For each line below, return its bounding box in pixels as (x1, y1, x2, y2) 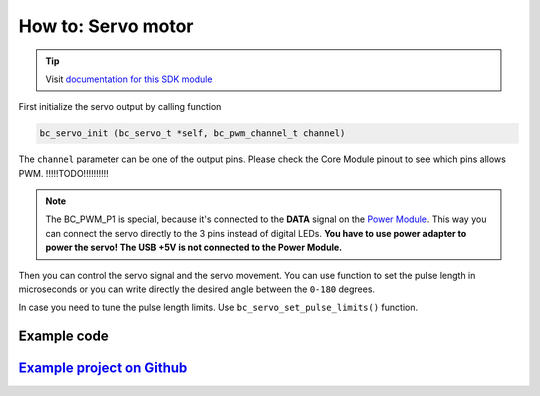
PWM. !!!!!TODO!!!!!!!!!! (18, 167, 109, 179)
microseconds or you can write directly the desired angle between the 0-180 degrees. (18, 283, 375, 295)
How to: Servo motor (18, 15, 194, 37)
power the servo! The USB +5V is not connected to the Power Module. (45, 241, 343, 254)
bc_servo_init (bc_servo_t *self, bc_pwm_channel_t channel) (39, 128, 346, 139)
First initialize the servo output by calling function (18, 101, 222, 113)
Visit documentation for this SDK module (45, 73, 213, 85)
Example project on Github (18, 360, 188, 377)
